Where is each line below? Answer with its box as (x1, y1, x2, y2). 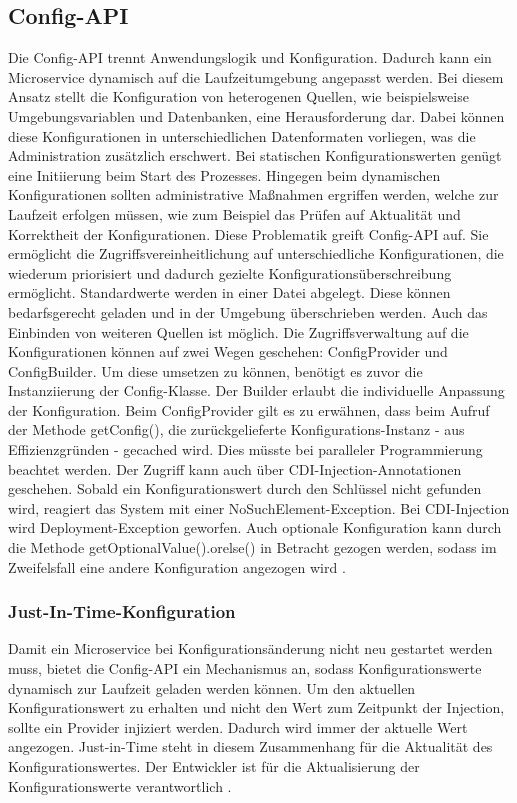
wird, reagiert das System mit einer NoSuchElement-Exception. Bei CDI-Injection (8, 497, 510, 518)
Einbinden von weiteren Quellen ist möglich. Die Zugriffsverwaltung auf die (8, 321, 469, 342)
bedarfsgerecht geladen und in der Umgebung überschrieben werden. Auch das (8, 301, 488, 322)
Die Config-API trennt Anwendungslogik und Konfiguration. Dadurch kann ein (8, 47, 492, 68)
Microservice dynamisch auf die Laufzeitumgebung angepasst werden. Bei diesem (8, 66, 504, 87)
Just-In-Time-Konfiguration (8, 599, 236, 624)
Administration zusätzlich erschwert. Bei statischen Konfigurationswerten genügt (8, 145, 502, 166)
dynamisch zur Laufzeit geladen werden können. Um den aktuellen (8, 677, 416, 698)
